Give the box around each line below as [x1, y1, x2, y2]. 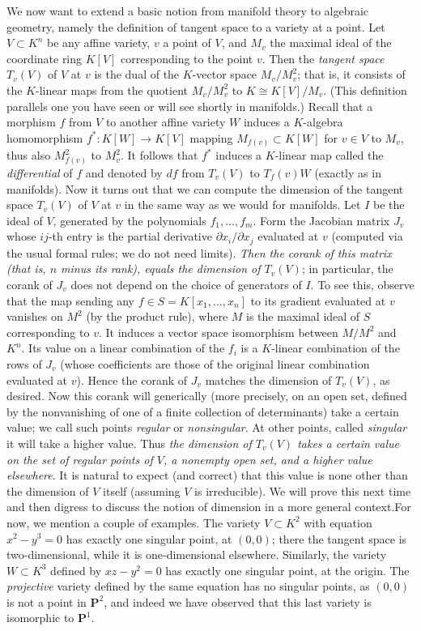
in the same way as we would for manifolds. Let [124, 196, 361, 213]
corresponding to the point [121, 49, 253, 66]
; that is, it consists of [297, 66, 406, 83]
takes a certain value [297, 434, 399, 451]
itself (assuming [103, 482, 181, 499]
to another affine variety [105, 113, 226, 130]
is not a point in [6, 593, 87, 610]
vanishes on [6, 308, 63, 325]
